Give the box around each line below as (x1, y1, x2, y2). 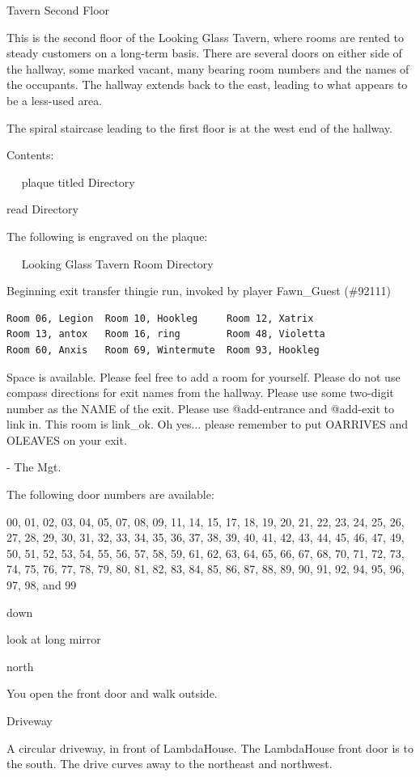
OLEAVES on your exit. (6, 431, 127, 448)
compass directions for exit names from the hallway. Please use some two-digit (6, 384, 394, 401)
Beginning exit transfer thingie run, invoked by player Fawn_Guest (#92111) (6, 282, 391, 299)
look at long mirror (6, 631, 101, 648)
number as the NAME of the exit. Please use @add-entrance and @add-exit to (6, 399, 395, 416)
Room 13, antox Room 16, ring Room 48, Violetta (6, 328, 325, 340)
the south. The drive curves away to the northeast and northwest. (6, 755, 333, 772)
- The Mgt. (6, 458, 62, 475)
